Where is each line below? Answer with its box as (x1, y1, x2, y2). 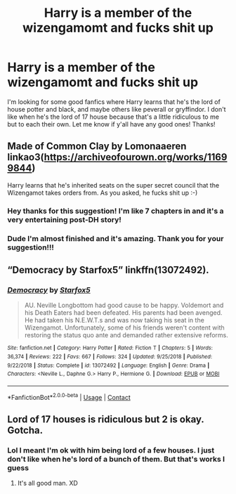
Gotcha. (7, 424, 44, 436)
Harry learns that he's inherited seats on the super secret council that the (7, 181, 220, 189)
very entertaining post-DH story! (7, 214, 122, 224)
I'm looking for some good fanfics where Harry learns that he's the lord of (7, 97, 221, 106)
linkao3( (7, 151, 44, 163)
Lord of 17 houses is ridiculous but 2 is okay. (7, 413, 204, 425)
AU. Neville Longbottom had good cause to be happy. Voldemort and (24, 301, 224, 310)
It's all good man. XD (17, 479, 79, 488)
